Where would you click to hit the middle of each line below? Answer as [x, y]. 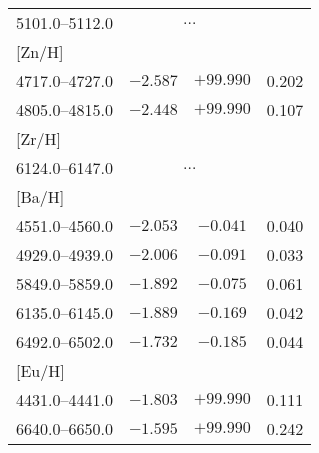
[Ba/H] [40, 196]
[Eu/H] [40, 370]
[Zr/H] [38, 138]
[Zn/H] [40, 51]
